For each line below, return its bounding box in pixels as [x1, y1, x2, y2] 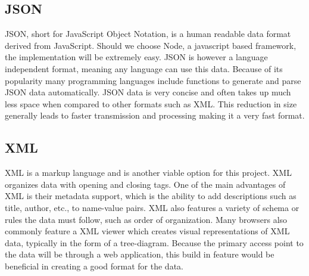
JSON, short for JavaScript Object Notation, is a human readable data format [5, 27, 291, 40]
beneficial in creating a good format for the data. [5, 259, 183, 272]
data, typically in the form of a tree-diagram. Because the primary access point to [5, 236, 304, 249]
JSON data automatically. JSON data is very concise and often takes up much [5, 86, 291, 98]
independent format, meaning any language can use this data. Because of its [5, 62, 283, 75]
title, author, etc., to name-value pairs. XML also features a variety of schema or [5, 201, 299, 213]
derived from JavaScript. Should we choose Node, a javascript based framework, [5, 39, 296, 51]
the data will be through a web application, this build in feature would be [5, 248, 274, 261]
